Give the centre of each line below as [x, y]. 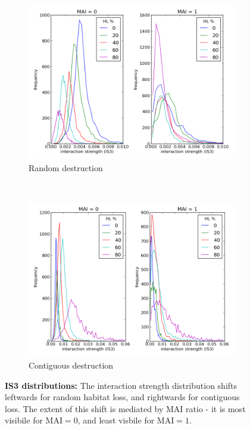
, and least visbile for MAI [126, 420]
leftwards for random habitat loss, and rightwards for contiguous [122, 397]
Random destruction [66, 167]
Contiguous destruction [71, 365]
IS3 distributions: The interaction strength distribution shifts [121, 385]
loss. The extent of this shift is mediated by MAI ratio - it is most [125, 408]
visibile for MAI [34, 420]
